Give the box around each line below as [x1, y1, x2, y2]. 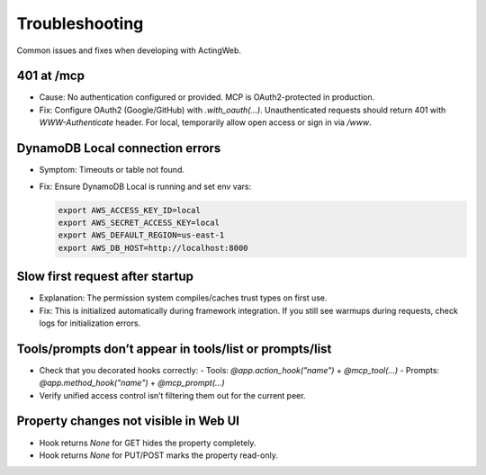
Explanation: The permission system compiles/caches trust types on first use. [39, 292, 328, 303]
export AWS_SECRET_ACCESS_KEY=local [58, 217, 220, 228]
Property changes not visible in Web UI [16, 414, 240, 429]
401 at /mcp [16, 68, 85, 84]
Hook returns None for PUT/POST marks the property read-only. [39, 450, 278, 461]
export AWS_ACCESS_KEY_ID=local [58, 205, 202, 215]
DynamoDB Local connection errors [16, 140, 221, 157]
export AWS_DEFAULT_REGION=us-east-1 [58, 230, 225, 240]
